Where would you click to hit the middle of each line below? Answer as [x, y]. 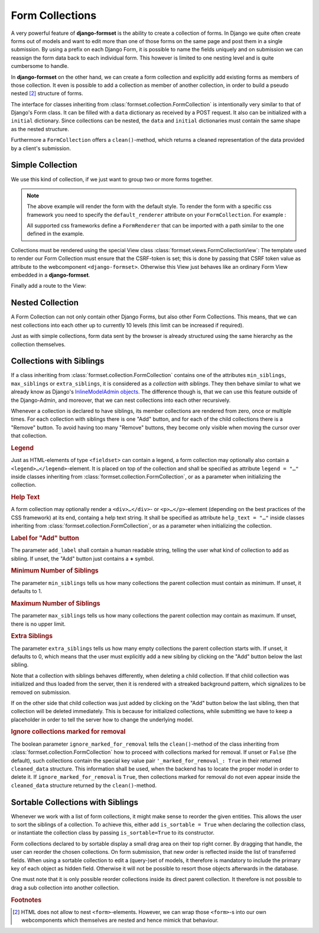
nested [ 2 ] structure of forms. [47, 93]
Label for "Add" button [45, 538]
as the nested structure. [40, 129]
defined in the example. [56, 234]
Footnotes [26, 900]
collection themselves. [38, 344]
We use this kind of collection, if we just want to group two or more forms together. [112, 179]
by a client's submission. [41, 148]
